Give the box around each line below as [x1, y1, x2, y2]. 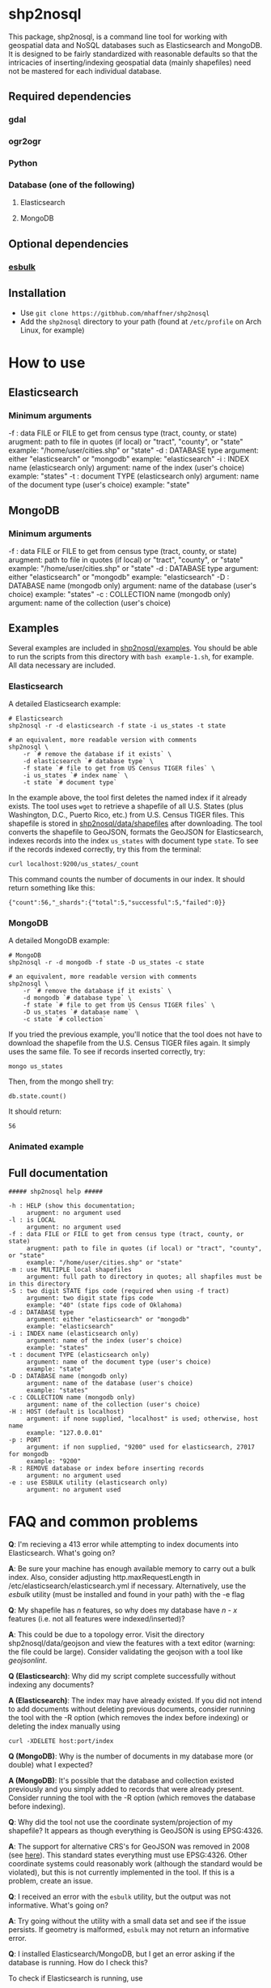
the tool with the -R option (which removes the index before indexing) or [8, 1713, 249, 1723]
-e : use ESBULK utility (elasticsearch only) [8, 1479, 168, 1487]
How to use [8, 354, 86, 371]
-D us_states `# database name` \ [23, 1008, 139, 1016]
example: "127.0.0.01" [26, 1429, 104, 1437]
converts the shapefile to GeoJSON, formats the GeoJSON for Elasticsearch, [8, 827, 264, 837]
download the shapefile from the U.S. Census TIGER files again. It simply [8, 1038, 251, 1048]
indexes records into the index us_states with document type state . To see [8, 836, 259, 846]
